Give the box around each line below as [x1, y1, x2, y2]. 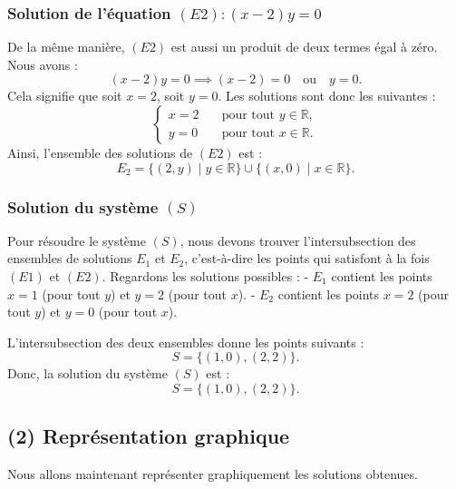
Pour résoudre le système [7, 230, 146, 249]
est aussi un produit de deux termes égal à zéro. [170, 37, 438, 56]
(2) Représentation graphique [7, 422, 290, 450]
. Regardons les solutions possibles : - [102, 267, 309, 285]
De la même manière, [7, 37, 125, 56]
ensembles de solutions [7, 249, 132, 268]
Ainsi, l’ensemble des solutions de [7, 143, 193, 161]
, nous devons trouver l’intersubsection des [179, 230, 416, 249]
